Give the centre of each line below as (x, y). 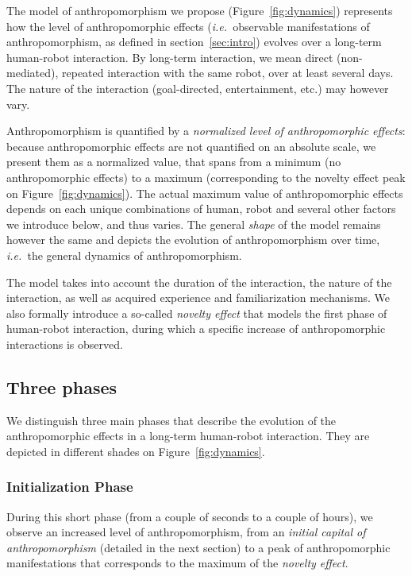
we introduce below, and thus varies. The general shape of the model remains (194, 224)
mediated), (33, 73)
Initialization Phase (70, 487)
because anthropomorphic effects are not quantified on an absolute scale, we (191, 146)
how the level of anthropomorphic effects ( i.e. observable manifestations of (188, 26)
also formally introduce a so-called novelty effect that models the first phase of (197, 313)
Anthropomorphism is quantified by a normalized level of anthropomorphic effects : (206, 131)
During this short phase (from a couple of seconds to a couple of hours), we (190, 516)
